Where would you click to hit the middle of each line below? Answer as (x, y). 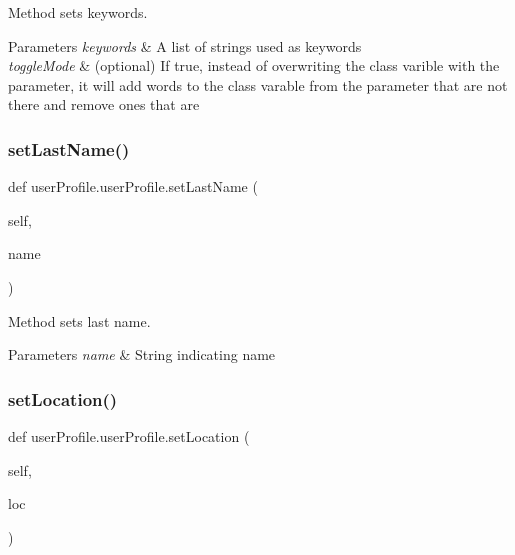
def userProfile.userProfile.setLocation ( (129, 435)
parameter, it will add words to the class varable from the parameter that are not (258, 84)
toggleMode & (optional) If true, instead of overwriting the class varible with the (254, 65)
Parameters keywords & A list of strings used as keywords (185, 45)
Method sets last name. (79, 320)
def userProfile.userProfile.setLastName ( (133, 186)
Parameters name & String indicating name (142, 354)
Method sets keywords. (78, 12)
